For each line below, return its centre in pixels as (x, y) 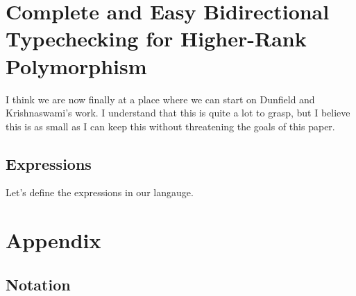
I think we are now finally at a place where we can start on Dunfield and (160, 99)
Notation (38, 284)
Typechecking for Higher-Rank (156, 38)
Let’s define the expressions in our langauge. (100, 192)
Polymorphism (76, 66)
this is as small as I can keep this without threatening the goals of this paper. (170, 126)
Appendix (53, 240)
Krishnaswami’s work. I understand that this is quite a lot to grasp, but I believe (178, 113)
